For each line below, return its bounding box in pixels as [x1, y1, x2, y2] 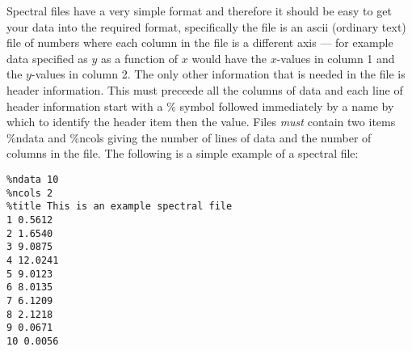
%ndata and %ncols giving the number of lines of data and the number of [6, 129, 372, 146]
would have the [191, 49, 267, 66]
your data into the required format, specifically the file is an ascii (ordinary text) [6, 18, 406, 35]
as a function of [101, 49, 179, 66]
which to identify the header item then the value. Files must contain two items [6, 113, 396, 130]
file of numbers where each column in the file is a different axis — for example [6, 34, 393, 51]
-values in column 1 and [276, 49, 395, 66]
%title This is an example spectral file [6, 201, 233, 213]
